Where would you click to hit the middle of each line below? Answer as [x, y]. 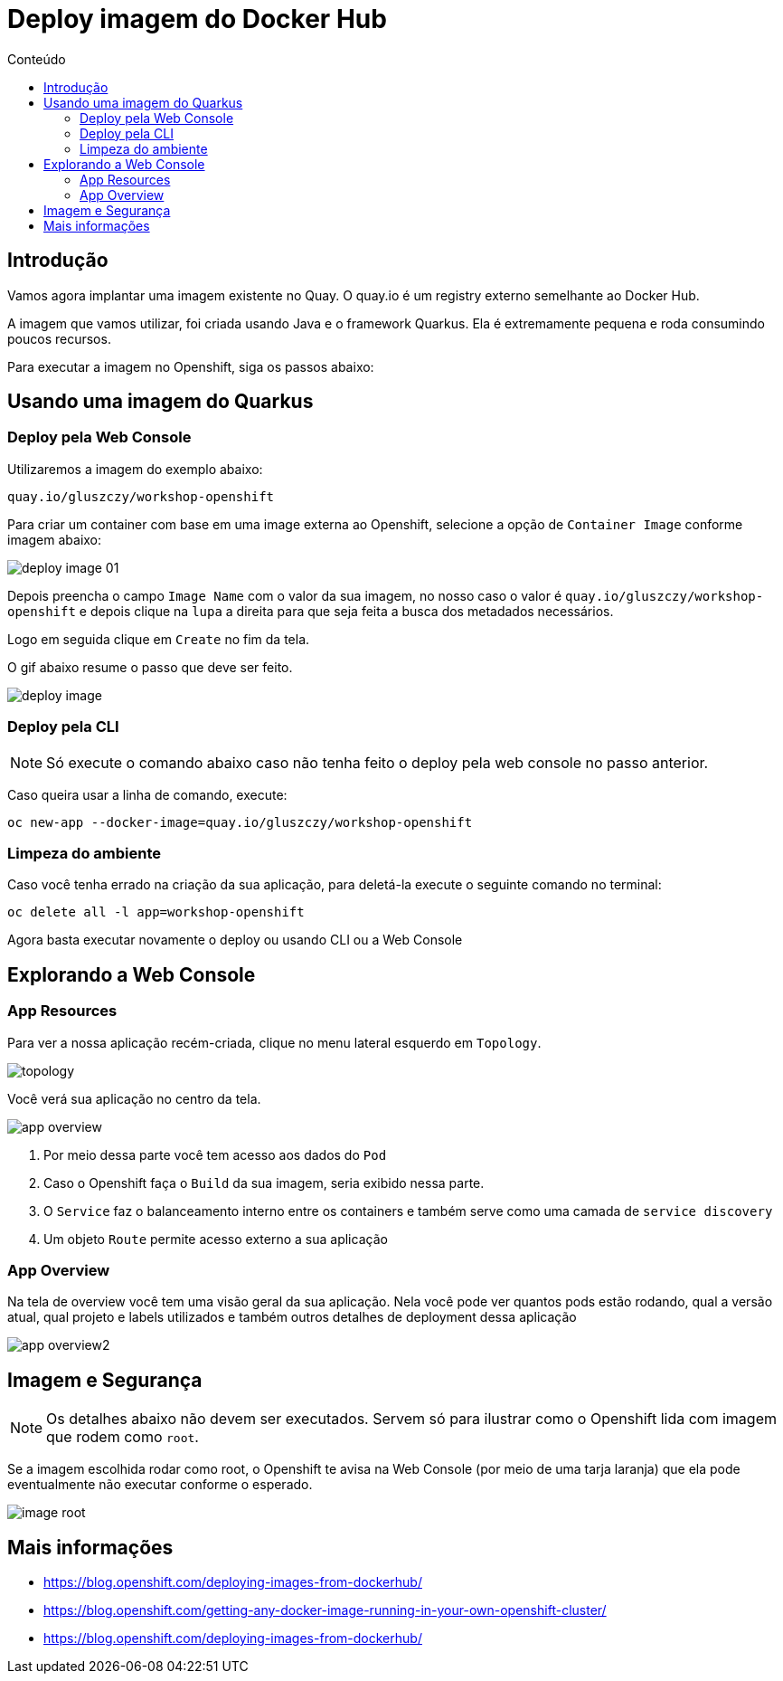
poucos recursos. [59, 338]
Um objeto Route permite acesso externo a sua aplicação [216, 1239]
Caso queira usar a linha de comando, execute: [147, 794]
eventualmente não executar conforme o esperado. [160, 1485]
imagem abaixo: [55, 539]
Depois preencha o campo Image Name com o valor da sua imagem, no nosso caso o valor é [285, 595]
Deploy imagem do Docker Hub [197, 19]
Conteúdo [37, 59]
